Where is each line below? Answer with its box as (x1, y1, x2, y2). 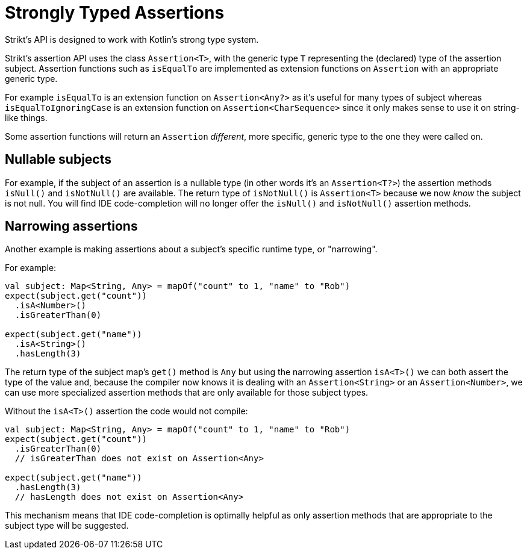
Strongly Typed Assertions (5, 2, 225, 23)
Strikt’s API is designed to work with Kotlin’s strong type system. (5, 34, 259, 45)
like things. (5, 112, 48, 123)
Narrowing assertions (5, 219, 138, 234)
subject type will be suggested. (5, 520, 129, 531)
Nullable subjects (5, 152, 111, 167)
